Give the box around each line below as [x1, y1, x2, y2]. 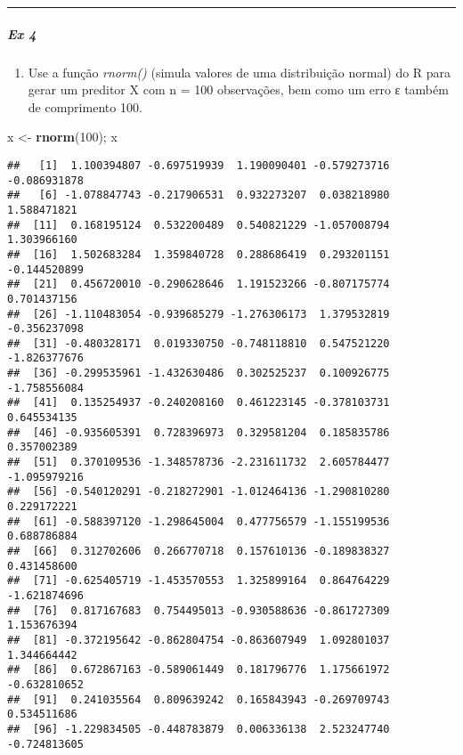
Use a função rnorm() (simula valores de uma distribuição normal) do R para [28, 62, 451, 81]
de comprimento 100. [28, 97, 142, 116]
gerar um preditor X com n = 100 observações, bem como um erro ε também [28, 80, 449, 99]
